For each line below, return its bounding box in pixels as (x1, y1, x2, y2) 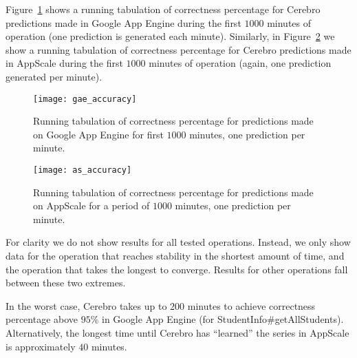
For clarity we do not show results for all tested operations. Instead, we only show (6, 235, 351, 249)
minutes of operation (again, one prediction (149, 56, 332, 70)
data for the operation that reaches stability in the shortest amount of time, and (6, 249, 345, 263)
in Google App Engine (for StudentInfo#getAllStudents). (102, 312, 344, 326)
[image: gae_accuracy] (33, 94, 137, 104)
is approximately (6, 339, 76, 353)
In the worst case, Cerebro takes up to (6, 298, 167, 313)
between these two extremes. (6, 275, 126, 290)
